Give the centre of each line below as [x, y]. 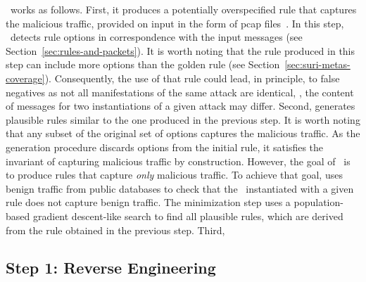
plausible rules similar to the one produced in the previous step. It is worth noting [183, 119]
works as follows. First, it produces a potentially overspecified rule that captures [183, 9]
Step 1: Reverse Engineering [111, 268]
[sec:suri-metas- [317, 64]
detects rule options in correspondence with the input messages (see [156, 37]
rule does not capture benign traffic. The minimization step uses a [148, 202]
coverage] [25, 78]
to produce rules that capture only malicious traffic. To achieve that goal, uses [174, 175]
